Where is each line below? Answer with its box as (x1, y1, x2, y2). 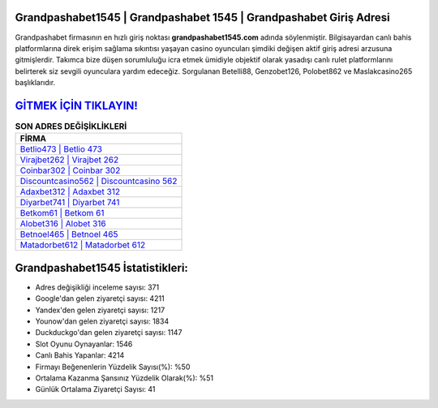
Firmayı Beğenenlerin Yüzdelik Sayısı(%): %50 (35, 362, 191, 371)
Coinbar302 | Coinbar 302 (19, 165, 121, 176)
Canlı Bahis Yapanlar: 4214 (35, 350, 125, 360)
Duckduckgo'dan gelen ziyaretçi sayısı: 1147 (35, 328, 182, 337)
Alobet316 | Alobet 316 (19, 218, 106, 230)
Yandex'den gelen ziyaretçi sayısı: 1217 (35, 305, 165, 315)
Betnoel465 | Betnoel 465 (19, 229, 118, 240)
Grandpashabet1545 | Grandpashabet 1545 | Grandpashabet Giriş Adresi (15, 11, 391, 24)
